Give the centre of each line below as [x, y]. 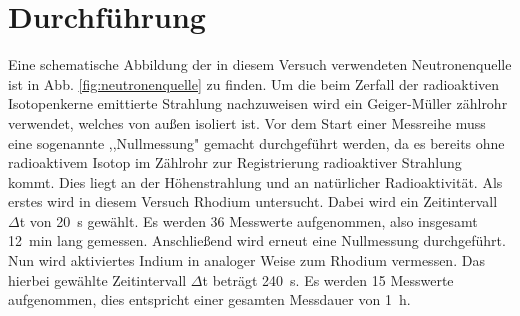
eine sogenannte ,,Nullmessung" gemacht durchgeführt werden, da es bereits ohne [256, 142]
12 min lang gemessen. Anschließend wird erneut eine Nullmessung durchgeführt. [257, 240]
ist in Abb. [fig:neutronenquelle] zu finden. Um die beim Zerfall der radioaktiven [254, 83]
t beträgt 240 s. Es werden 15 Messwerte [328, 279]
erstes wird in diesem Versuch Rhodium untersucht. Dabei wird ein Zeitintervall [253, 201]
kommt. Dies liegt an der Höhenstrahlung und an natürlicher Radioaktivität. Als [255, 181]
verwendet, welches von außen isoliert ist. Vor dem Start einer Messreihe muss [247, 122]
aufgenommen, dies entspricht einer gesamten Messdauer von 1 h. [209, 299]
